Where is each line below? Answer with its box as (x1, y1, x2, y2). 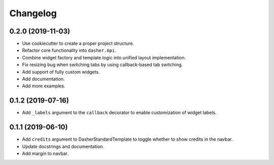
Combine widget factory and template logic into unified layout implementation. (22, 54, 186, 60)
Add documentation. (22, 76, 65, 82)
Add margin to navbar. (22, 150, 68, 156)
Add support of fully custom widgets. (22, 69, 100, 75)
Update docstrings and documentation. (22, 143, 104, 149)
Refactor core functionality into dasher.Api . (22, 47, 116, 53)
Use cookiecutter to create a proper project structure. (22, 41, 134, 47)
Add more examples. (22, 83, 65, 89)
